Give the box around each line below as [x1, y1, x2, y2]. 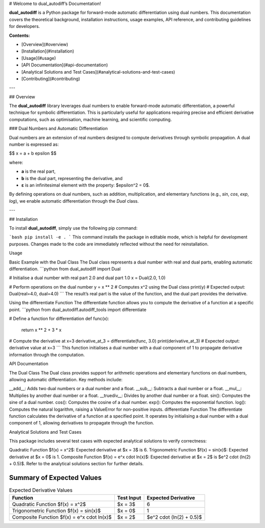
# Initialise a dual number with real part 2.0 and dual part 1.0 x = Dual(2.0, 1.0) [9, 275, 166, 281]
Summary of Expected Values [9, 474, 102, 482]
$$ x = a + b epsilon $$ [9, 150, 56, 157]
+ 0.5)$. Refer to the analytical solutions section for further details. [9, 461, 144, 467]
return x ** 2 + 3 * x [21, 327, 62, 333]
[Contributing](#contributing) [21, 76, 80, 81]
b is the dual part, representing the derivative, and [21, 175, 123, 181]
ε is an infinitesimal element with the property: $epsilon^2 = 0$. [21, 182, 150, 188]
